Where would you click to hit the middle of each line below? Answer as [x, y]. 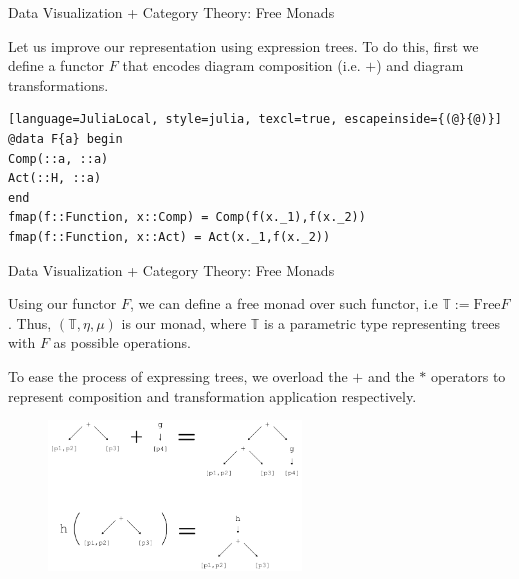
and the [391, 375]
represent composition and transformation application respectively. [212, 395]
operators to [468, 375]
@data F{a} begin [65, 138]
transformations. [58, 84]
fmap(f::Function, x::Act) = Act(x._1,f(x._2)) [169, 236]
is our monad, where [184, 322]
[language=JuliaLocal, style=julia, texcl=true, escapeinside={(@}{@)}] [255, 119]
